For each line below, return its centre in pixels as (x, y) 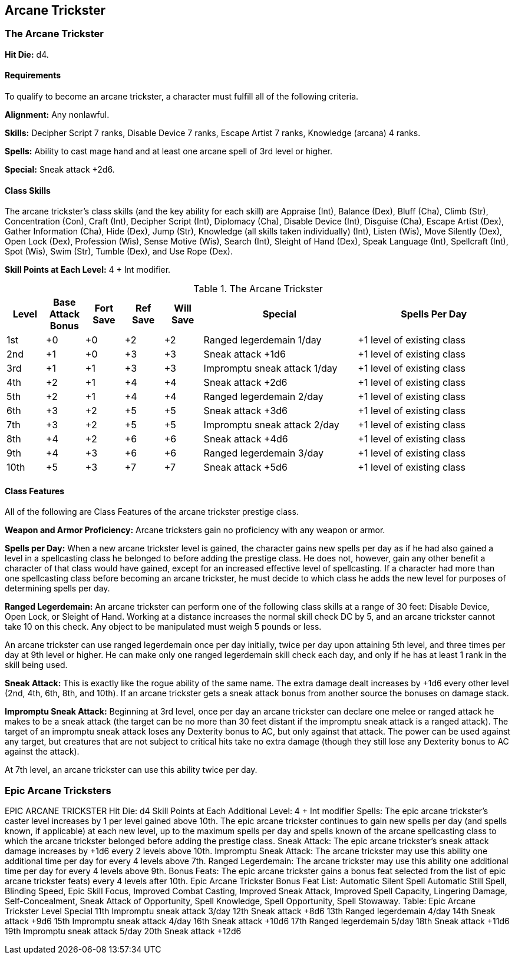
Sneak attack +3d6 (246, 411)
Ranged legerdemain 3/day (263, 453)
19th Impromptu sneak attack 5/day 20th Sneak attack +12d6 (123, 931)
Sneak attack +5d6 (245, 467)
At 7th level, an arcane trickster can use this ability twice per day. (131, 770)
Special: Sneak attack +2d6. (60, 170)
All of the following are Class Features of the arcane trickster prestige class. (152, 512)
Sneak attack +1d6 (245, 354)
